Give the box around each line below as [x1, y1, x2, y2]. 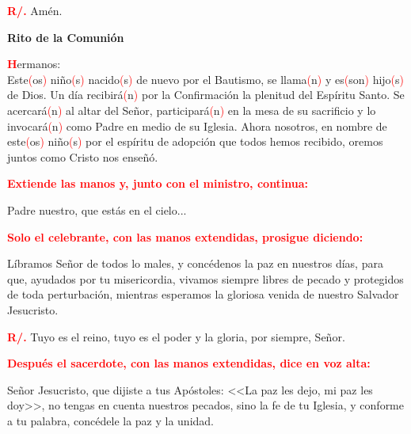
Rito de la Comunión [7, 29, 124, 45]
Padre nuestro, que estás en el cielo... [7, 201, 187, 218]
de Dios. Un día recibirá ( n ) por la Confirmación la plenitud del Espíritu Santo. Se [7, 86, 405, 103]
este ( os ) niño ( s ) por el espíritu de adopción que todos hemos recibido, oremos [7, 133, 383, 150]
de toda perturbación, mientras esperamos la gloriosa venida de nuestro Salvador [7, 286, 399, 303]
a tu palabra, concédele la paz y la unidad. [7, 412, 215, 428]
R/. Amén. [7, 2, 63, 18]
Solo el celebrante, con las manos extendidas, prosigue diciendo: [7, 228, 363, 245]
